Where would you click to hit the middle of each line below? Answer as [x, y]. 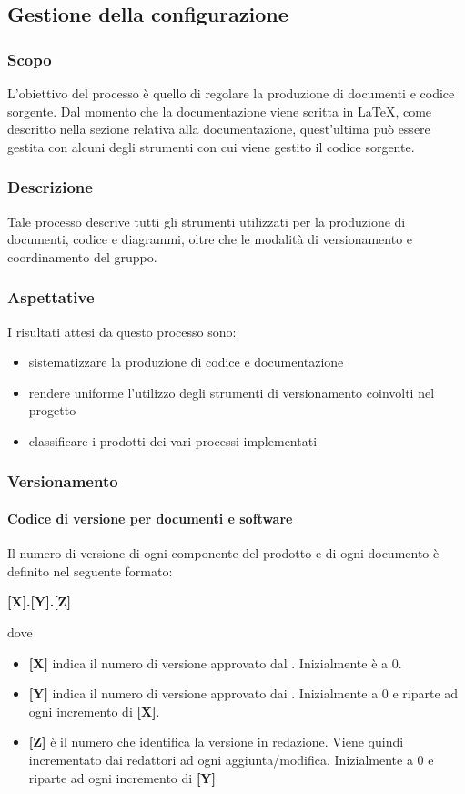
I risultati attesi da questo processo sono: [122, 331]
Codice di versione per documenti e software [150, 518]
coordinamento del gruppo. [82, 256]
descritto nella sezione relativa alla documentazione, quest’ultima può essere [219, 129]
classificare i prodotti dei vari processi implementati [173, 440]
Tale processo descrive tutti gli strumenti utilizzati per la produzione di [207, 221]
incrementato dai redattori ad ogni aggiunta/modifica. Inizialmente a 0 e [231, 759]
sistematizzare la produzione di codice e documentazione [186, 362]
